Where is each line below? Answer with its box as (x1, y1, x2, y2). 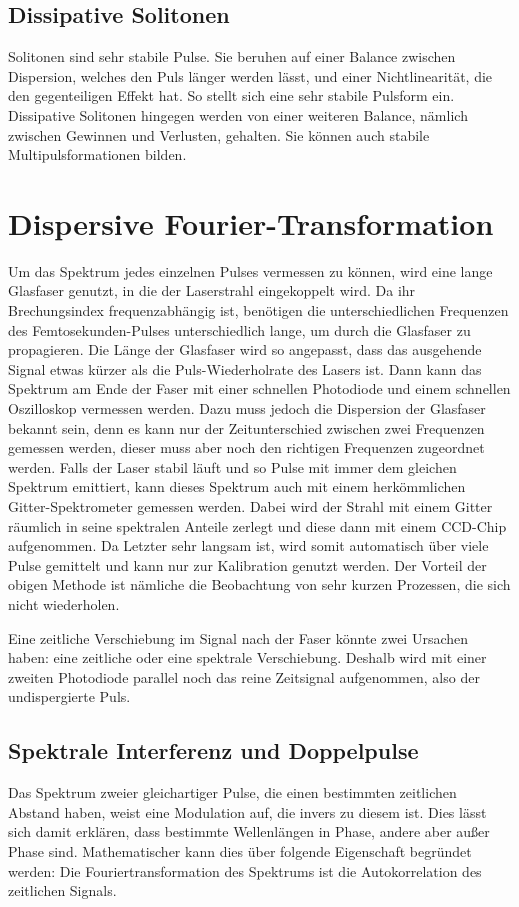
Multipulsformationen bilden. (8, 144, 187, 165)
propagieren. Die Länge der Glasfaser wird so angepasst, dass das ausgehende (8, 339, 482, 360)
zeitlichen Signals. (8, 880, 117, 901)
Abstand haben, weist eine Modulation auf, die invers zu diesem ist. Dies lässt (8, 801, 487, 822)
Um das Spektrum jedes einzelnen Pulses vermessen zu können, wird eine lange (8, 260, 493, 281)
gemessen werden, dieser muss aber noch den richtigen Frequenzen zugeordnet (8, 437, 485, 458)
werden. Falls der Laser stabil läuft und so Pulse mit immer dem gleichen (8, 456, 457, 477)
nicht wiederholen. (8, 593, 120, 614)
